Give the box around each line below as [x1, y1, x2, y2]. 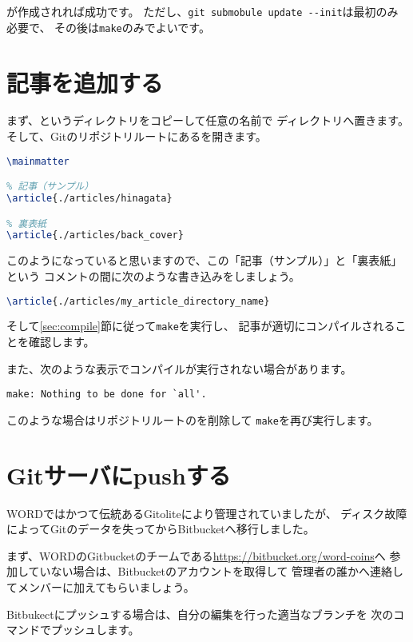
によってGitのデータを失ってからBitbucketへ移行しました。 [6, 520, 315, 537]
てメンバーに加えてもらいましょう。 [6, 579, 195, 596]
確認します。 [28, 333, 95, 350]
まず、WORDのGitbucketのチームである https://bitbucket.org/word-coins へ [6, 547, 386, 564]
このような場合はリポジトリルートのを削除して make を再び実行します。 [6, 411, 379, 428]
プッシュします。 [50, 621, 140, 638]
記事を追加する [6, 66, 164, 98]
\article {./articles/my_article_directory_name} [6, 295, 270, 307]
